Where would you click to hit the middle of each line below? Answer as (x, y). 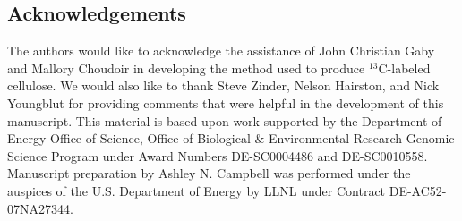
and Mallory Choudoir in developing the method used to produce (186, 68)
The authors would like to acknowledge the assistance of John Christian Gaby (221, 51)
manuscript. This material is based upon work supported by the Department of (225, 120)
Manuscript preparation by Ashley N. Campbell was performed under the (209, 173)
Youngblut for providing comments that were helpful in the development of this (226, 102)
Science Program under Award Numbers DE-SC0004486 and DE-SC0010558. (218, 155)
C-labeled (404, 68)
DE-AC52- (418, 190)
